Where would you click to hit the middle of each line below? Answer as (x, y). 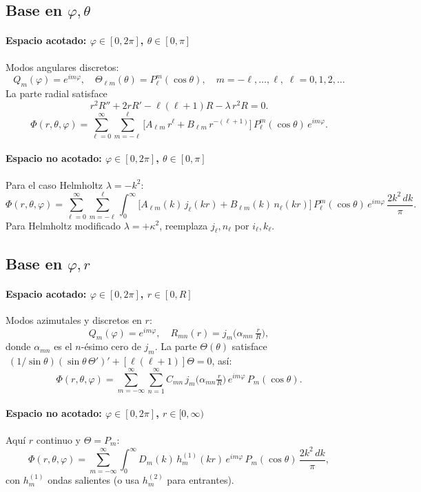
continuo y (59, 439)
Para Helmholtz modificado (63, 225)
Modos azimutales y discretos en (74, 319)
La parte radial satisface (57, 93)
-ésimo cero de (111, 346)
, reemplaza (184, 225)
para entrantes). (201, 480)
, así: (222, 361)
